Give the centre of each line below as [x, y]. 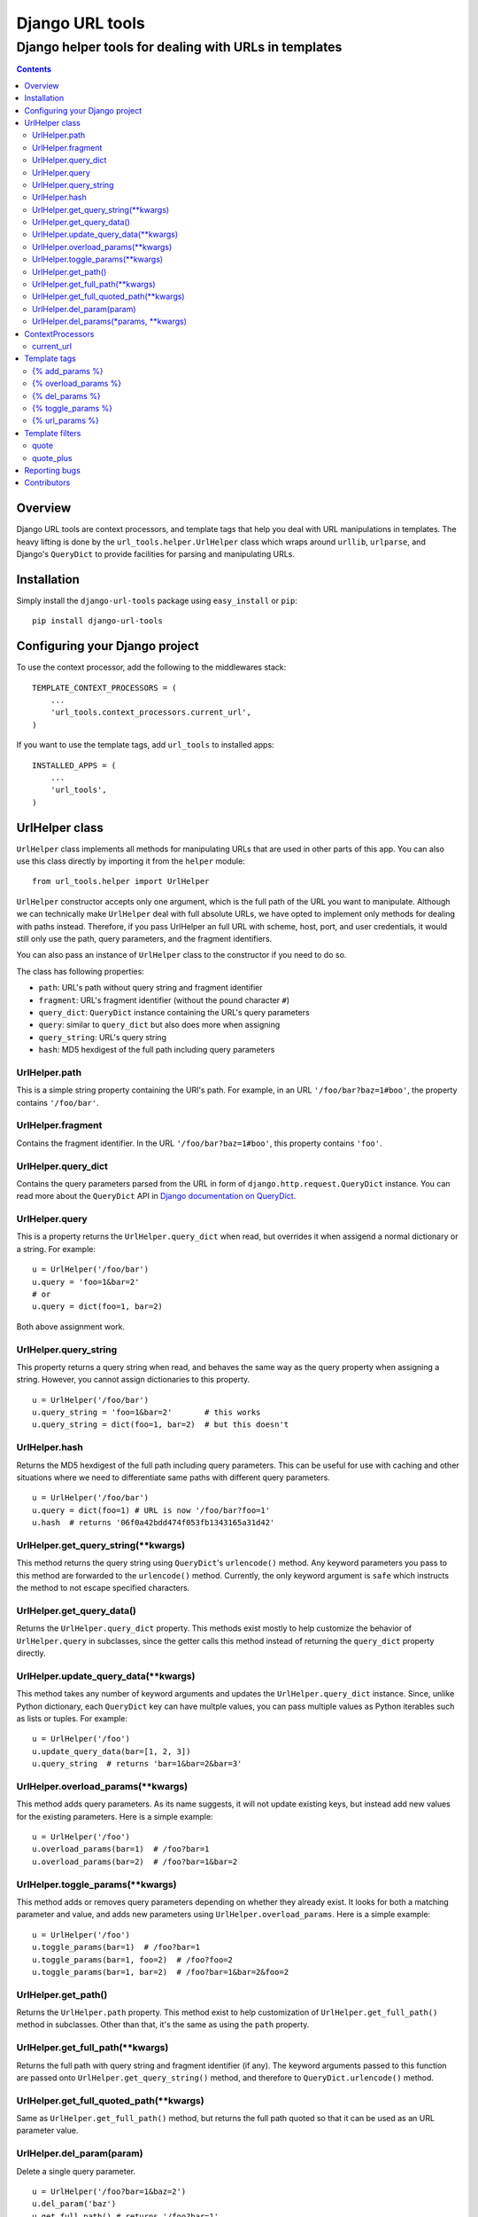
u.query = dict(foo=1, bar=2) [98, 1307]
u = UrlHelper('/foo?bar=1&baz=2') [109, 2192]
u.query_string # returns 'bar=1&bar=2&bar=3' [137, 1764]
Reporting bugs [53, 470]
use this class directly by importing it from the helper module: [131, 861]
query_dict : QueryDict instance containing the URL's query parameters [174, 1012]
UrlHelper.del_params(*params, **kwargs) [110, 321]
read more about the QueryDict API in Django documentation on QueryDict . [156, 1196]
